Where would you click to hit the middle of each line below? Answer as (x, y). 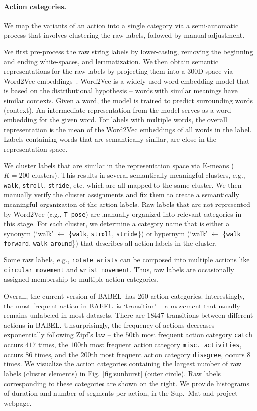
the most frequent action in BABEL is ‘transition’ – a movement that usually (122, 305)
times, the (53, 344)
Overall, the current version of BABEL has (70, 296)
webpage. (18, 402)
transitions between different (210, 315)
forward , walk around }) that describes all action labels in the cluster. (111, 243)
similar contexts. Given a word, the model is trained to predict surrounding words (128, 100)
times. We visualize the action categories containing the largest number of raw (123, 364)
